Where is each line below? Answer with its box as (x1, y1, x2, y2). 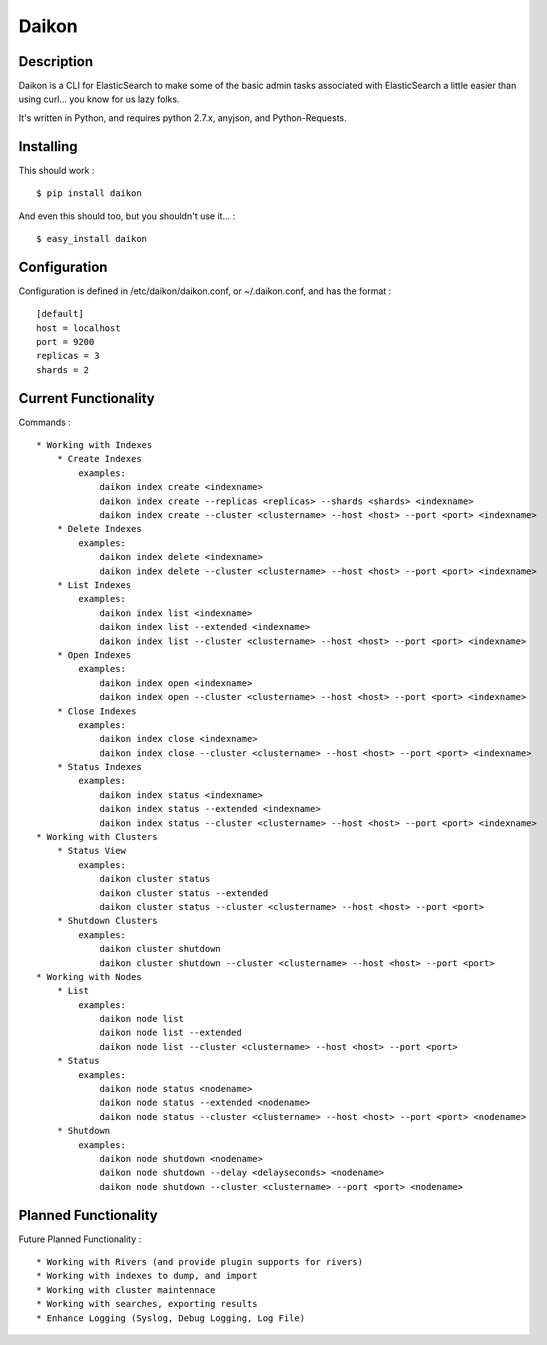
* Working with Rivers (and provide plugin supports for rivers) (36, 1256, 364, 1268)
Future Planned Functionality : (18, 1233, 142, 1245)
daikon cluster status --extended (99, 887, 269, 899)
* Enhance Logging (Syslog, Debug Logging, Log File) (36, 1312, 305, 1324)
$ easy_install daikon (36, 233, 148, 244)
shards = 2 (36, 364, 90, 375)
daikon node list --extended (99, 1027, 242, 1039)
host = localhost (36, 322, 121, 334)
